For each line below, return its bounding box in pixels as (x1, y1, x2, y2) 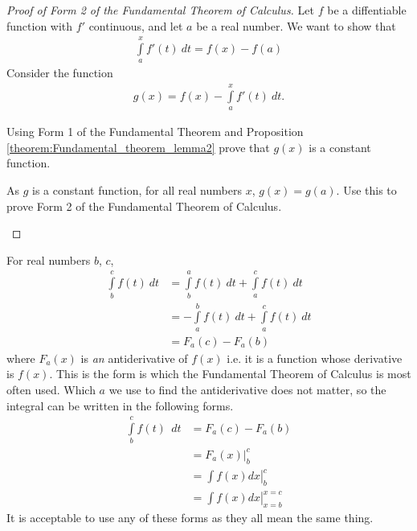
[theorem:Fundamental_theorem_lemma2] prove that (6, 138, 270, 155)
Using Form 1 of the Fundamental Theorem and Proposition (6, 123, 304, 140)
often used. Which (6, 381, 96, 397)
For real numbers (6, 251, 91, 268)
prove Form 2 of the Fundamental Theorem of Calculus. (6, 197, 282, 214)
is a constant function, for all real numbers (32, 182, 242, 198)
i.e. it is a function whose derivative (227, 349, 403, 366)
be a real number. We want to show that (196, 17, 396, 34)
